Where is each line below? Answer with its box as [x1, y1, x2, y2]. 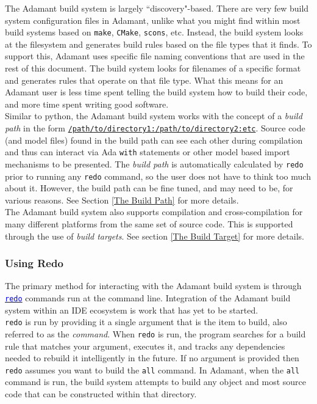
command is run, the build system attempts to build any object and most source [5, 375, 307, 388]
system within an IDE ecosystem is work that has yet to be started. [5, 303, 258, 316]
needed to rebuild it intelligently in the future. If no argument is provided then [5, 351, 299, 364]
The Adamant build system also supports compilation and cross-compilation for [5, 205, 303, 218]
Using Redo [5, 255, 63, 271]
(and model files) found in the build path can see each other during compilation [5, 133, 303, 146]
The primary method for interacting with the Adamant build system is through [5, 279, 302, 292]
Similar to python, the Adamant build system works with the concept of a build [5, 109, 302, 122]
